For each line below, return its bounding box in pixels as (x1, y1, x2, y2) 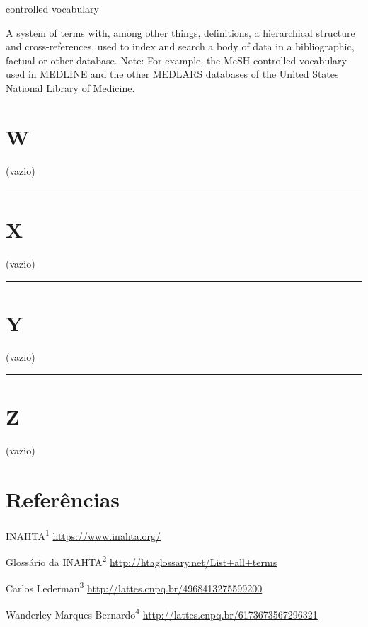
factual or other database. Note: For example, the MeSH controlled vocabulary (6, 52, 347, 67)
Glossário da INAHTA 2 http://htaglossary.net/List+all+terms (6, 552, 277, 569)
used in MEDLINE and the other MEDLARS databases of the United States (6, 67, 339, 81)
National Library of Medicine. (6, 80, 135, 95)
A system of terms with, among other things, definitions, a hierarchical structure (6, 25, 355, 40)
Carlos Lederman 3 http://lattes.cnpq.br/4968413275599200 (6, 579, 263, 595)
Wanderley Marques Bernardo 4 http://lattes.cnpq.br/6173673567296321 (6, 605, 318, 621)
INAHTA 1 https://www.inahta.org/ (6, 526, 161, 543)
